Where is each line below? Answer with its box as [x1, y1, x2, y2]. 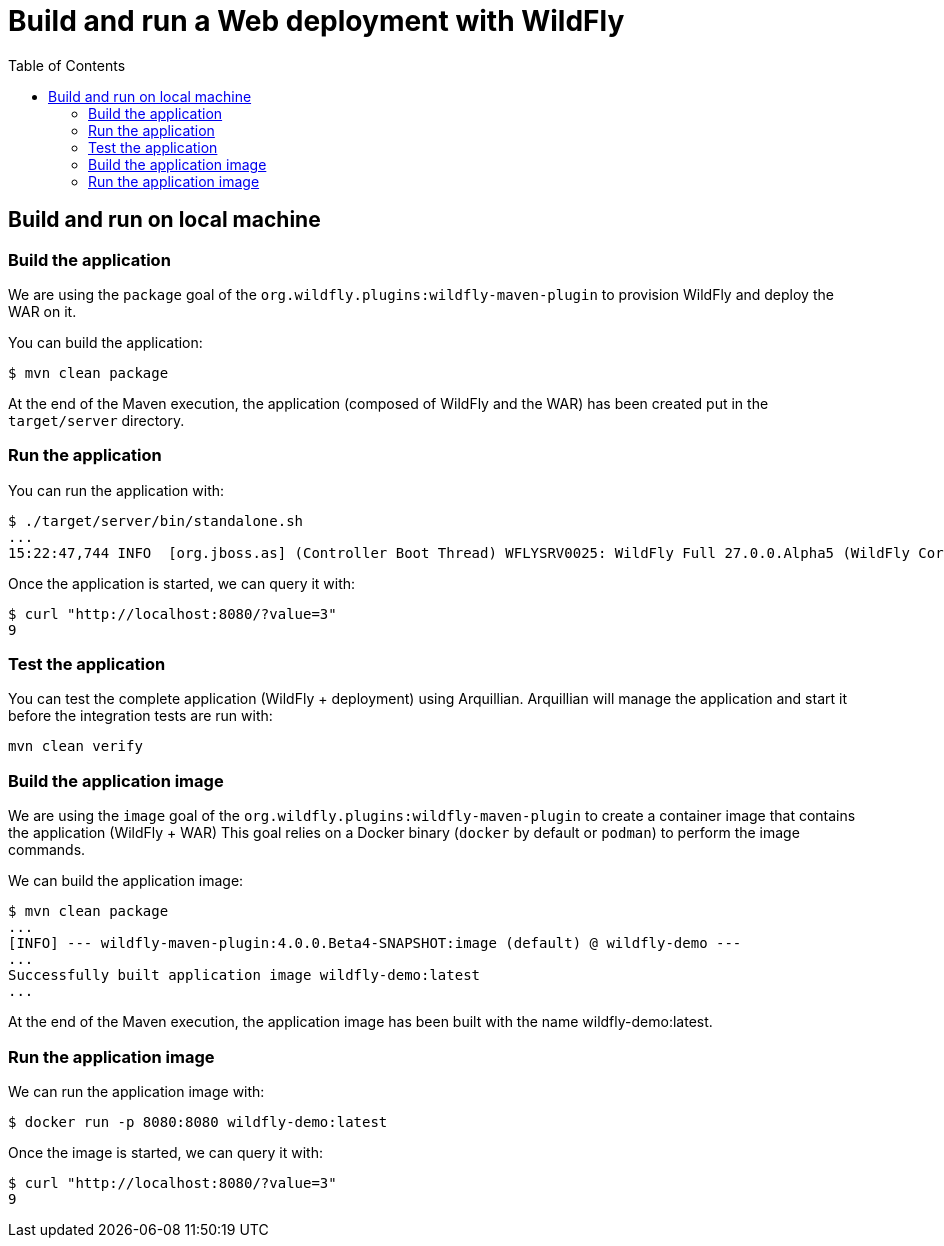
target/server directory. [8, 411, 185, 429]
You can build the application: [8, 333, 203, 351]
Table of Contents [8, 56, 126, 74]
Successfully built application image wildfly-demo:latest [8, 967, 481, 984]
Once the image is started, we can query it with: [8, 1143, 323, 1161]
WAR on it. [8, 302, 77, 320]
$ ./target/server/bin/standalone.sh [8, 512, 304, 529]
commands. [8, 841, 86, 859]
